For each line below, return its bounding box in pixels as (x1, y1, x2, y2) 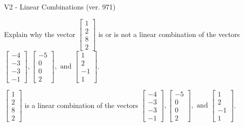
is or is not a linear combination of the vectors (98, 28, 240, 39)
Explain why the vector (4, 28, 75, 39)
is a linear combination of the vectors (24, 99, 138, 110)
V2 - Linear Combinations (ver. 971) (4, 1, 116, 11)
